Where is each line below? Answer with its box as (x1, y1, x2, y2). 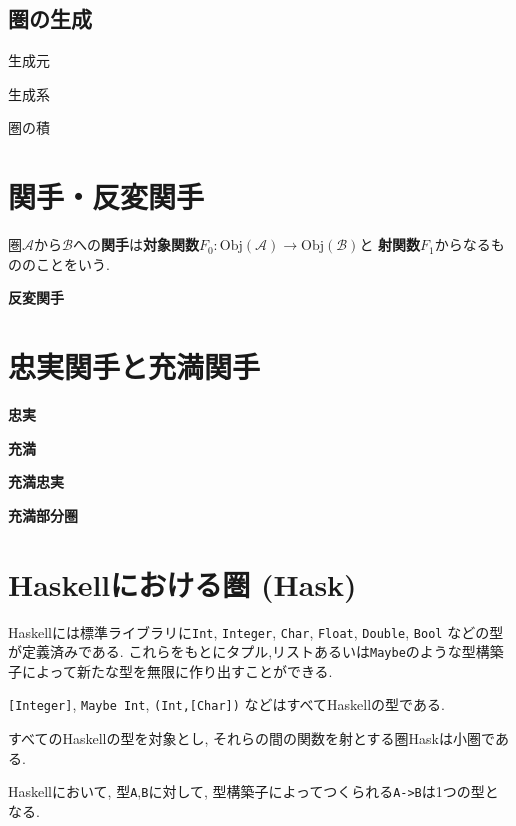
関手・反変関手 (8, 176, 205, 217)
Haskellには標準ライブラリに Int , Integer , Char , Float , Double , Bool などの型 (8, 621, 504, 642)
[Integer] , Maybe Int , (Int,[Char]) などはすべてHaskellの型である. (8, 694, 445, 715)
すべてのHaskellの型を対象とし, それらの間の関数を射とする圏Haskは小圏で (8, 728, 495, 749)
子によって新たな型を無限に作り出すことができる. (8, 660, 333, 681)
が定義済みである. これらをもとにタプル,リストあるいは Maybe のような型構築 (8, 641, 504, 662)
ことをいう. (35, 253, 110, 274)
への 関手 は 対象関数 (72, 234, 199, 255)
